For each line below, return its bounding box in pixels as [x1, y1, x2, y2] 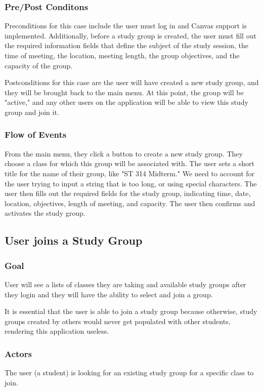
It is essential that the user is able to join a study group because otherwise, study [5, 306, 257, 317]
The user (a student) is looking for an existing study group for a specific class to [5, 367, 254, 378]
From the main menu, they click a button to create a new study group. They [5, 148, 243, 159]
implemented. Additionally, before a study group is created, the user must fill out [5, 30, 256, 41]
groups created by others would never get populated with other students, [5, 316, 231, 326]
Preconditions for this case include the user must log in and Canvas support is [5, 20, 247, 31]
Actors [5, 347, 32, 360]
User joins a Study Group [5, 232, 143, 248]
